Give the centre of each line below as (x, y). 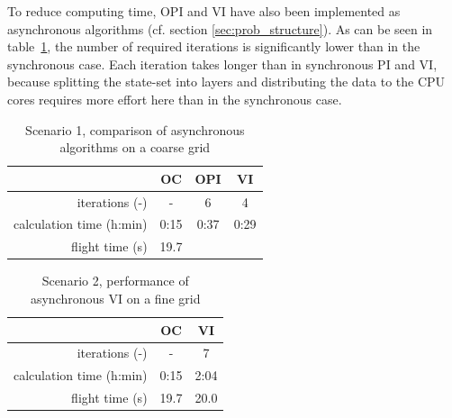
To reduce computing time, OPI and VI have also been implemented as (204, 11)
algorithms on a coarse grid (135, 147)
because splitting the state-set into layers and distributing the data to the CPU (226, 82)
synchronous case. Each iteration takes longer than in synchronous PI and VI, (222, 64)
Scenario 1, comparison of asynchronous (135, 129)
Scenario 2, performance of (115, 281)
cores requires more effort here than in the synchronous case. (175, 99)
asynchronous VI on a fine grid (115, 298)
